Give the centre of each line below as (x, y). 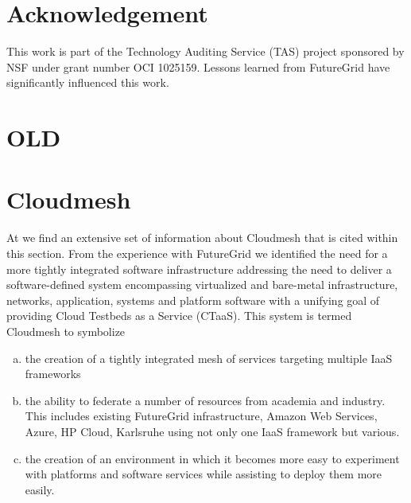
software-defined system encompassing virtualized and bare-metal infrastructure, (202, 285)
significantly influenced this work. (88, 82)
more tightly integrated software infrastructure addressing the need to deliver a (199, 269)
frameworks (53, 374)
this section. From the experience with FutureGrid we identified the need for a (197, 253)
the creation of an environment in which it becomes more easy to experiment (212, 458)
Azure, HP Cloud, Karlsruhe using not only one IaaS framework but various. (212, 431)
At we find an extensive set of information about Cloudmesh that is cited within (202, 238)
